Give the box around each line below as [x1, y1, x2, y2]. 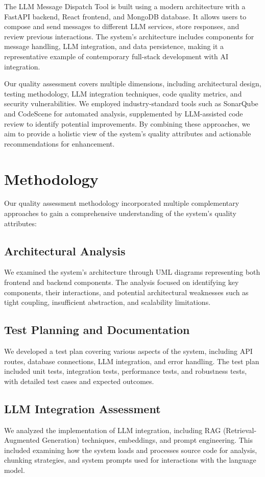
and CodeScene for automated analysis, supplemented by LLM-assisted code [4, 108, 243, 118]
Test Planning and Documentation [4, 322, 190, 338]
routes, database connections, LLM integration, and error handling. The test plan [4, 355, 259, 366]
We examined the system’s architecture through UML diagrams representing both [4, 267, 260, 277]
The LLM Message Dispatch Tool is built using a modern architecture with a [4, 1, 246, 11]
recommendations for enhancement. [4, 138, 115, 149]
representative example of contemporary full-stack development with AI [4, 51, 228, 61]
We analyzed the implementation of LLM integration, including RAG [4, 424, 221, 435]
